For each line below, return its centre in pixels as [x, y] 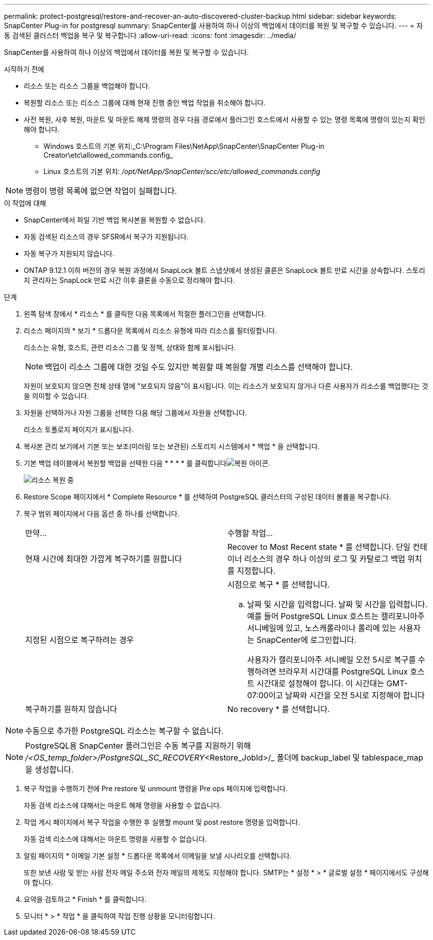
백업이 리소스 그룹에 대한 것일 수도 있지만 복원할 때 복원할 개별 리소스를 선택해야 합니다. [199, 367]
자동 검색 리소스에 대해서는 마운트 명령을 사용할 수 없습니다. [115, 839]
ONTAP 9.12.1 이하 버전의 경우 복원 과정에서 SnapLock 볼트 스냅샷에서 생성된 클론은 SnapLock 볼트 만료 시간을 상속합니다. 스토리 [225, 270]
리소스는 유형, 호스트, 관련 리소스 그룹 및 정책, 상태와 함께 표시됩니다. [130, 347]
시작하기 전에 [24, 69]
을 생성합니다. [49, 769]
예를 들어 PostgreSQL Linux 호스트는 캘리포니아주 [336, 616]
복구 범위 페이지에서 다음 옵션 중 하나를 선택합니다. [102, 514]
